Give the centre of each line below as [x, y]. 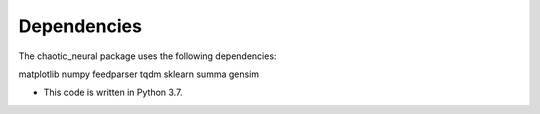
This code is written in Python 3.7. [113, 92]
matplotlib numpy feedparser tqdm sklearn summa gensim [139, 74]
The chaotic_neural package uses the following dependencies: [147, 56]
